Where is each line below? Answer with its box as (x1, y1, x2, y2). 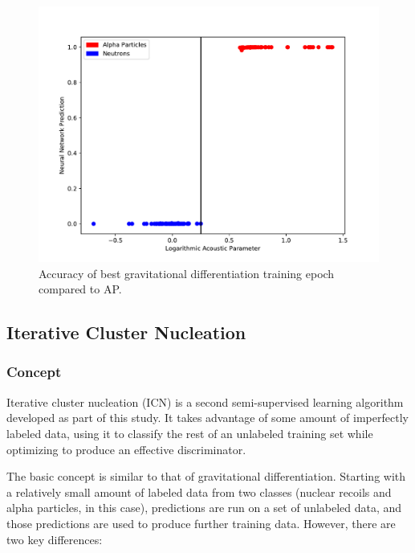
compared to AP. (39, 281, 122, 297)
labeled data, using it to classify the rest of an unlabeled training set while (6, 424, 373, 441)
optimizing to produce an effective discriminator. (6, 440, 246, 457)
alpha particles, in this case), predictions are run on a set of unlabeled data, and (6, 499, 402, 516)
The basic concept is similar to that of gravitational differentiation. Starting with (6, 468, 406, 485)
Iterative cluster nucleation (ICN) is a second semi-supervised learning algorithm (6, 393, 404, 410)
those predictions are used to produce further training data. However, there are (6, 514, 396, 531)
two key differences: (6, 530, 103, 547)
